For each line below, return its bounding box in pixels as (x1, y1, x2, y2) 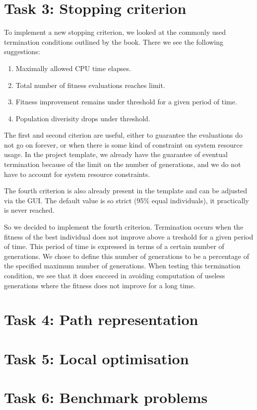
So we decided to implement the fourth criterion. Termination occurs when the (4, 222, 244, 232)
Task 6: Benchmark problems (4, 387, 208, 408)
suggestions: (4, 46, 40, 57)
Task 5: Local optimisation (4, 348, 189, 368)
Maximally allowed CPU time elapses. (15, 63, 131, 73)
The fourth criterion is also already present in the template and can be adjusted (4, 185, 248, 196)
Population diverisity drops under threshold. (15, 113, 150, 123)
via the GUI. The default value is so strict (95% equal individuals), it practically (4, 195, 249, 205)
